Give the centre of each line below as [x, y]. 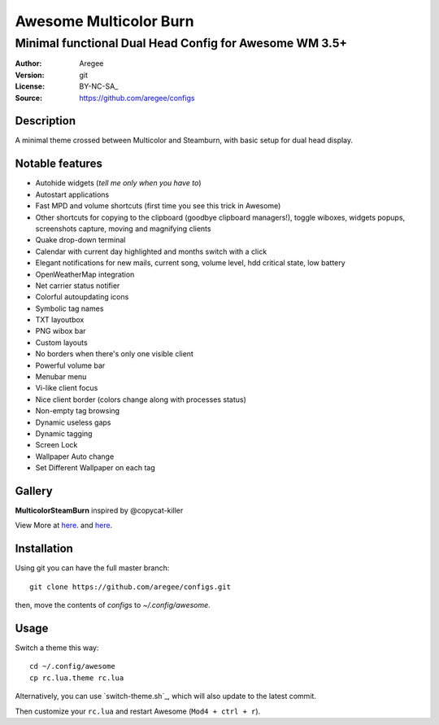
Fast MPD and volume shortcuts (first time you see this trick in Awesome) [158, 206]
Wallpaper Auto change [75, 456]
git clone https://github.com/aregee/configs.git [130, 587]
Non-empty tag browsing [78, 411]
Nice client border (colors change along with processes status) [141, 400]
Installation [44, 549]
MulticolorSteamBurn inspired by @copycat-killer [99, 511]
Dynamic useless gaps [73, 422]
